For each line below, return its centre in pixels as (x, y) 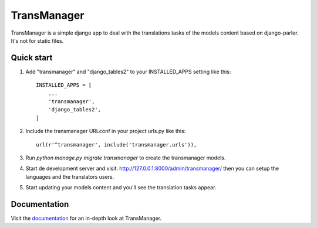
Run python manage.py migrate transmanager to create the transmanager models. (126, 158)
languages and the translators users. (70, 176)
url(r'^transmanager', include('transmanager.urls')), (117, 144)
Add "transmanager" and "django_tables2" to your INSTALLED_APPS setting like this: (128, 72)
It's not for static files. (37, 40)
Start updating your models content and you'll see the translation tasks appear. (121, 188)
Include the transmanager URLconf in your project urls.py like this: (106, 131)
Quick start (32, 58)
